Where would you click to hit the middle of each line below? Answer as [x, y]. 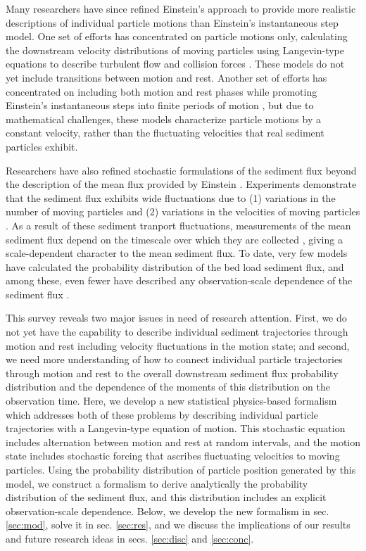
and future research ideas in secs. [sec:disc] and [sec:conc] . [130, 538]
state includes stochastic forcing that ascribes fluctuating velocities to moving [173, 456]
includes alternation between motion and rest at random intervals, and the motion [183, 442]
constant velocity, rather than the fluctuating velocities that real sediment [165, 133]
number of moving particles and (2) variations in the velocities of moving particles [183, 211]
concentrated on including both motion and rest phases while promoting [162, 91]
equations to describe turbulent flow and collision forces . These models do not [175, 64]
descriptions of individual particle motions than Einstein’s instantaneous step [172, 22]
